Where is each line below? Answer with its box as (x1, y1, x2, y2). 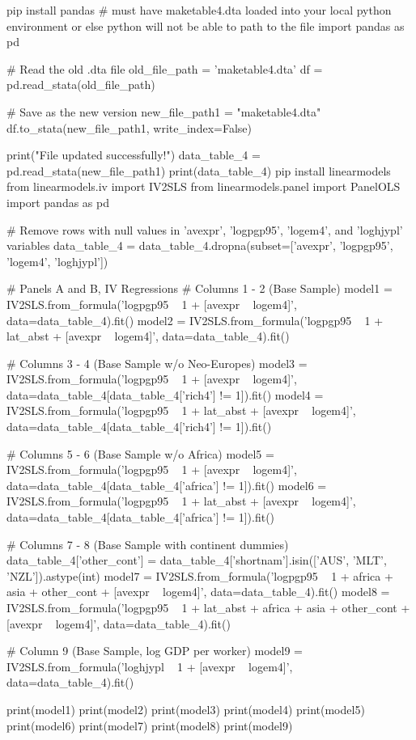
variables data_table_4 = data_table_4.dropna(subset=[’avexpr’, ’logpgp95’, (6, 237, 393, 254)
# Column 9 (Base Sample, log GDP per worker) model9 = (6, 642, 304, 659)
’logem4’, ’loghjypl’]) (6, 252, 108, 269)
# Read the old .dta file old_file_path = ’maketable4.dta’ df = (6, 60, 323, 77)
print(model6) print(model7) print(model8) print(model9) (6, 717, 293, 734)
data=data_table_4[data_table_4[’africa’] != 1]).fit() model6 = (6, 476, 327, 493)
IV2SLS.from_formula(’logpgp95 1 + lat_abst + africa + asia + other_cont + (6, 599, 410, 615)
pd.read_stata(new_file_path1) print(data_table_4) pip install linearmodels (6, 162, 391, 179)
